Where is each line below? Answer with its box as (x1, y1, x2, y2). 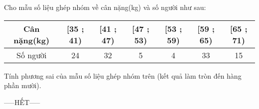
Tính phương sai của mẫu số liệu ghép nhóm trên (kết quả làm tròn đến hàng (4, 70, 242, 81)
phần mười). (4, 80, 41, 91)
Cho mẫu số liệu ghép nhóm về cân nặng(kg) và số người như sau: (4, 2, 206, 12)
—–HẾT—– (4, 97, 40, 107)
